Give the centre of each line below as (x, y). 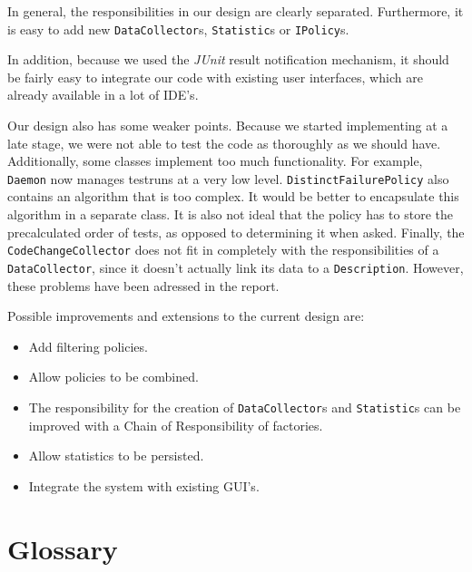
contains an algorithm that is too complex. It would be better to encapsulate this (233, 196)
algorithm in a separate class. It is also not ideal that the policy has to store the (231, 214)
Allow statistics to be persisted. (116, 456)
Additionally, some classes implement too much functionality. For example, (215, 161)
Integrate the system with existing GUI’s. (144, 485)
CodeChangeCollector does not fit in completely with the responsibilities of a (223, 250)
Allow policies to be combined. (113, 377)
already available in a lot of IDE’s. (103, 95)
